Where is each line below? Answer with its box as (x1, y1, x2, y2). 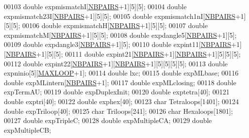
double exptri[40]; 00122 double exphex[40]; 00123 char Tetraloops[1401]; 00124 (4, 96, 239, 106)
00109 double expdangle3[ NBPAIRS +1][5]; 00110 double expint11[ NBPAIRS (4, 39, 231, 49)
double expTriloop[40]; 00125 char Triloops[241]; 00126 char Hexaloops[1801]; (4, 106, 233, 116)
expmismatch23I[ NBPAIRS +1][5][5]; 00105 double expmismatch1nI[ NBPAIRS (4, 11, 235, 21)
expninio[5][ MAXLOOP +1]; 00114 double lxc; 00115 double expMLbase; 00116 (4, 68, 239, 78)
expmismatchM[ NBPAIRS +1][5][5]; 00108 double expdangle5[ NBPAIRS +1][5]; (4, 30, 237, 40)
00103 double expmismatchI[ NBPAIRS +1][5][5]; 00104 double (4, 1, 187, 11)
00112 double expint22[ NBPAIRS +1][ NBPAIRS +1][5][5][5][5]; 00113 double (4, 58, 228, 68)
